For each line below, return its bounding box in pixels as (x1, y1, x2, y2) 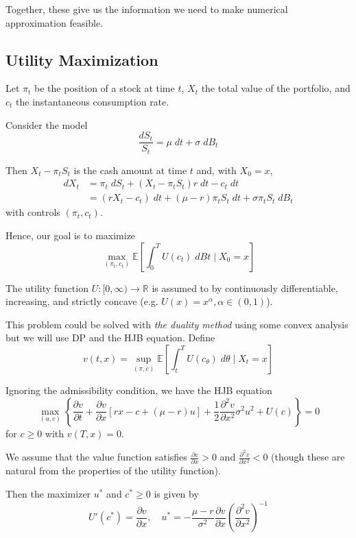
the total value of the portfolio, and (201, 81, 351, 95)
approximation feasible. (5, 15, 104, 29)
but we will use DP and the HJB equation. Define (5, 330, 215, 345)
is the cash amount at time (73, 162, 187, 177)
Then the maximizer (5, 487, 91, 501)
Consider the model (5, 117, 88, 132)
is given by (154, 487, 199, 501)
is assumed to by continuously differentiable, (152, 280, 338, 295)
